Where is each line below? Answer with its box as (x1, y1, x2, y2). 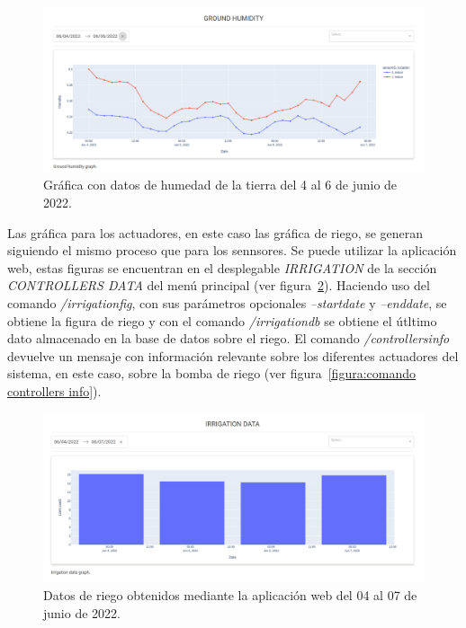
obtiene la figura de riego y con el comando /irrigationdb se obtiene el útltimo (7, 311, 437, 330)
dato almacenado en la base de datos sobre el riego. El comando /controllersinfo (7, 329, 450, 348)
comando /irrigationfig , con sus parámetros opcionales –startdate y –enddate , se (7, 294, 447, 312)
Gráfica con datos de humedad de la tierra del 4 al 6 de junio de (43, 175, 398, 194)
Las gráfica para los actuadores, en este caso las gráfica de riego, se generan (7, 223, 424, 242)
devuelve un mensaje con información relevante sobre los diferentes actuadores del (7, 346, 459, 365)
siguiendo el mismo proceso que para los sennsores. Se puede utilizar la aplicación (7, 241, 457, 260)
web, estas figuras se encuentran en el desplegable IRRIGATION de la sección (7, 258, 437, 277)
